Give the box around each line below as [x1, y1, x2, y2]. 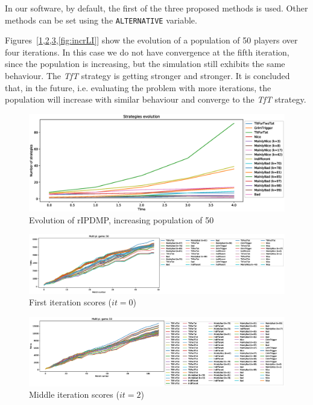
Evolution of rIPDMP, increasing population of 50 [29, 213, 214, 226]
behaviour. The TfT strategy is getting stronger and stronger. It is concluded [5, 69, 290, 82]
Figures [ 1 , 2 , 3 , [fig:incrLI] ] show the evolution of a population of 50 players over [5, 34, 298, 46]
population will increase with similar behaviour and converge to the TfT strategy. [5, 93, 306, 106]
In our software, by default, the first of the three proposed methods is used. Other [5, 2, 308, 14]
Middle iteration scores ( [29, 388, 119, 401]
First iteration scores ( [29, 296, 112, 308]
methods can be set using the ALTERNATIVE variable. [5, 13, 197, 26]
